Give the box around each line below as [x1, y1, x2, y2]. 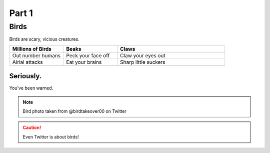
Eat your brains [66, 58, 102, 65]
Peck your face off [66, 52, 110, 59]
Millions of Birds [12, 45, 52, 52]
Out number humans [12, 52, 61, 59]
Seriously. [9, 72, 42, 80]
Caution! [22, 124, 41, 130]
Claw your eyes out [120, 52, 165, 59]
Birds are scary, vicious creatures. [9, 36, 79, 42]
